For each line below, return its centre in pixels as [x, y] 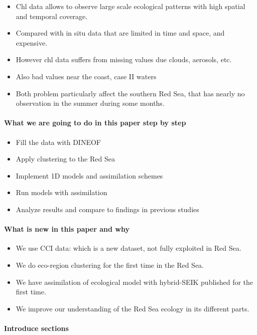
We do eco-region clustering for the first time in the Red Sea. [110, 265]
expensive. [32, 42]
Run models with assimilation [61, 192]
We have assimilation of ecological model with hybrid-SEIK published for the [135, 282]
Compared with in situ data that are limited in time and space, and [120, 33]
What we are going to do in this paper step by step [95, 123]
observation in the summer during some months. [90, 103]
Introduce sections [36, 328]
